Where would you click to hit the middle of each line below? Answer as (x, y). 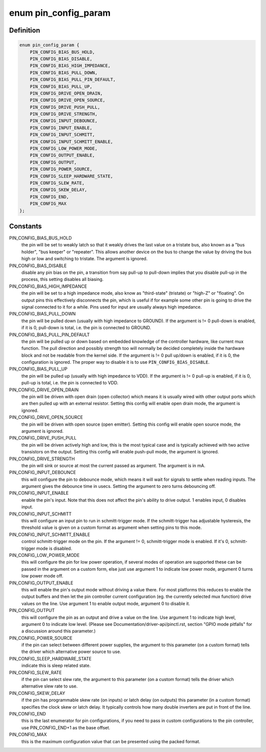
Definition (25, 30)
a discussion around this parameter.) (59, 631)
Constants (25, 226)
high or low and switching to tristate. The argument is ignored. (84, 259)
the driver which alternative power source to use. (71, 652)
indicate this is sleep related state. (56, 666)
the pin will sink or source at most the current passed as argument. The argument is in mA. (113, 465)
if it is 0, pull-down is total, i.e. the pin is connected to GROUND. (86, 328)
